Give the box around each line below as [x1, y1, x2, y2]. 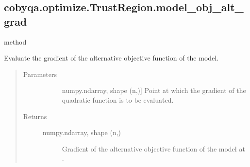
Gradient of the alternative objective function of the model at [62, 143, 245, 153]
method [4, 36, 27, 46]
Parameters [23, 69, 57, 79]
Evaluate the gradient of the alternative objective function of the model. [4, 53, 219, 63]
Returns [23, 111, 47, 121]
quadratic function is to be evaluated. [62, 94, 174, 105]
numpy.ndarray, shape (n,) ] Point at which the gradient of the [62, 85, 246, 95]
